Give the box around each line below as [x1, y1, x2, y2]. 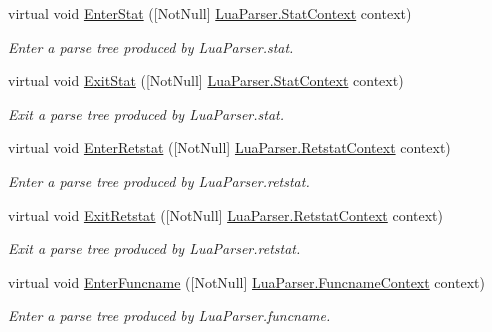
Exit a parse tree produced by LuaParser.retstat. [8, 238, 301, 259]
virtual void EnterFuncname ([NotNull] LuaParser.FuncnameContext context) [8, 271, 485, 292]
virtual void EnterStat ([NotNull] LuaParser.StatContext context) [8, 3, 412, 23]
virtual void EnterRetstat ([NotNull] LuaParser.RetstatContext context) [8, 137, 451, 158]
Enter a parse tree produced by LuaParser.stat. [8, 36, 294, 57]
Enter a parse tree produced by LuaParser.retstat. [8, 170, 310, 191]
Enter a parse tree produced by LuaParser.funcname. [8, 305, 331, 326]
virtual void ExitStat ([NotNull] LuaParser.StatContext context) [8, 70, 404, 91]
